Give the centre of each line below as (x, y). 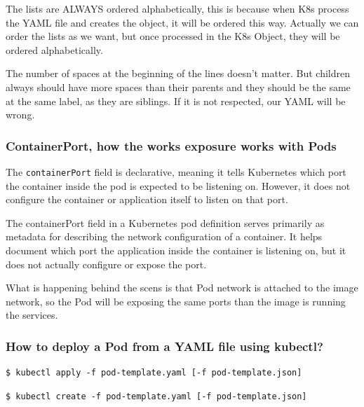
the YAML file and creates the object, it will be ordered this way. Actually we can (182, 22)
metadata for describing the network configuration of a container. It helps (164, 236)
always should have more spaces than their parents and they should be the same (178, 87)
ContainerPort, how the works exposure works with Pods (171, 145)
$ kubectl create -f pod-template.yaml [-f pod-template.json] (156, 396)
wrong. (20, 115)
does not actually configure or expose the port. (106, 264)
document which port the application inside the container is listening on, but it (176, 250)
